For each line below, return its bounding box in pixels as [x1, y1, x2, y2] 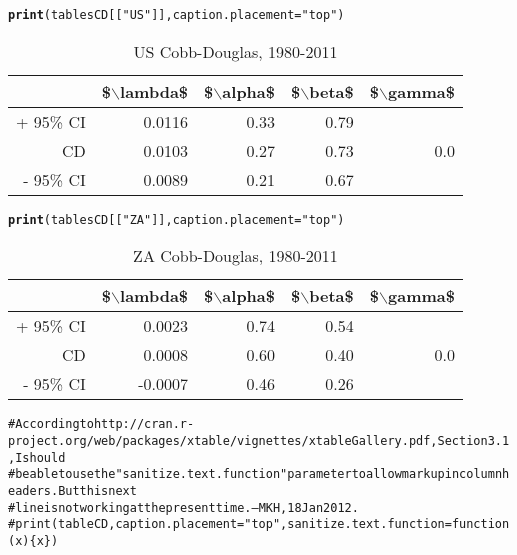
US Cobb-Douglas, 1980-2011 [133, 39, 338, 63]
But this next [58, 483, 137, 498]
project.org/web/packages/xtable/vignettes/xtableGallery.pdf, [8, 433, 438, 448]
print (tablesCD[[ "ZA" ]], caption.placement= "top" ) [8, 212, 345, 227]
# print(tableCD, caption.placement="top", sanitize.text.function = [8, 517, 452, 532]
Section [437, 433, 488, 448]
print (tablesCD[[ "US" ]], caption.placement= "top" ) [8, 8, 345, 22]
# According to [8, 417, 94, 432]
